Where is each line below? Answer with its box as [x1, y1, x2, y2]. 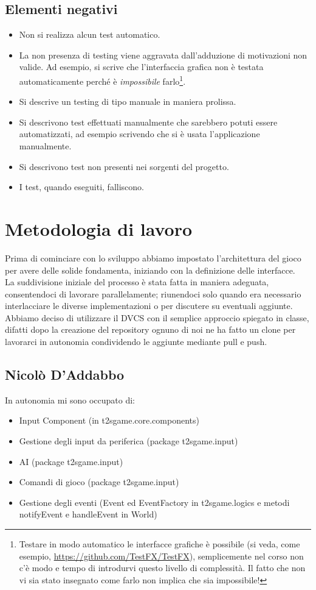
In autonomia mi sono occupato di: [5, 393, 135, 406]
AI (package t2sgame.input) [19, 455, 123, 467]
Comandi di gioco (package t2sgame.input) [19, 475, 179, 488]
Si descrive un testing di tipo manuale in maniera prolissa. [19, 95, 236, 108]
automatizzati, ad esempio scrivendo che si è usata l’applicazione [19, 127, 260, 140]
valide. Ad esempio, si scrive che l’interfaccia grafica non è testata [19, 60, 264, 73]
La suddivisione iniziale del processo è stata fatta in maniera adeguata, [5, 275, 269, 288]
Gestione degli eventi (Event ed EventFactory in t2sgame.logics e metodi [19, 496, 290, 508]
